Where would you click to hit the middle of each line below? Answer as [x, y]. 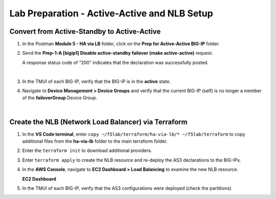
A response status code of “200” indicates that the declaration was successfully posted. [116, 62]
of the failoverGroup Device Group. [60, 98]
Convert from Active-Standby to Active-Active [85, 31]
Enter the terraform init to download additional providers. [87, 150]
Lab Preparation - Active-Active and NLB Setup [111, 13]
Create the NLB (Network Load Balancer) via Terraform [98, 122]
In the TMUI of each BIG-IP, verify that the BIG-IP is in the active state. [97, 81]
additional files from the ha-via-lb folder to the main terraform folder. [95, 141]
